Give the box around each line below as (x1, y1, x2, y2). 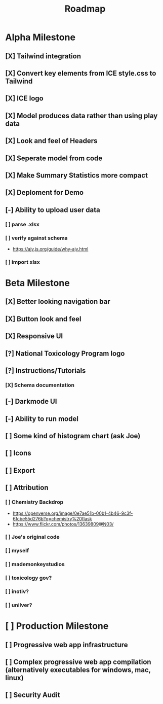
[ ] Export (5, 466, 35, 475)
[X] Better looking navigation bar (5, 297, 110, 306)
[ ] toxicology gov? (5, 574, 52, 581)
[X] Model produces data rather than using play (5, 111, 158, 120)
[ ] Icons (5, 449, 31, 457)
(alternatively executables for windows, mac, (5, 665, 151, 675)
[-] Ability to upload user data (5, 205, 100, 214)
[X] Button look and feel (5, 314, 81, 323)
